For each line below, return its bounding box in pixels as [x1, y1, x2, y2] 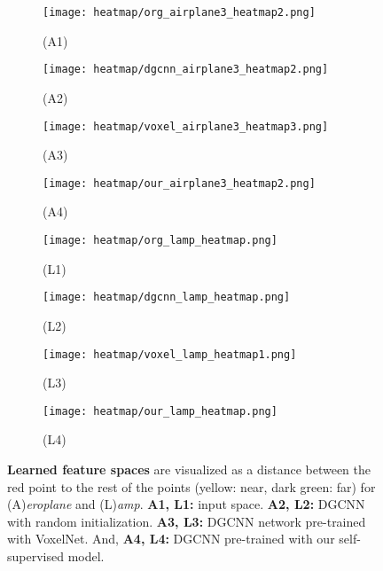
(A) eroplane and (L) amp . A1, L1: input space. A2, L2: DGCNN [7, 495, 365, 513]
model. [67, 546, 105, 565]
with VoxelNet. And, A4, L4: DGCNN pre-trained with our [7, 529, 335, 548]
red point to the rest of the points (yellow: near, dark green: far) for [7, 477, 376, 496]
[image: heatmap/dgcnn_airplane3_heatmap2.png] [43, 63, 329, 76]
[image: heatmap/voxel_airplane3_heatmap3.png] [43, 120, 329, 133]
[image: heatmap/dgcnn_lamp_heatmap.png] [43, 291, 291, 304]
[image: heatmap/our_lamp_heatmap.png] [43, 404, 277, 418]
